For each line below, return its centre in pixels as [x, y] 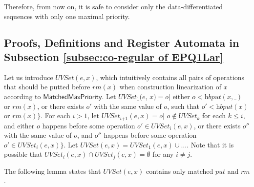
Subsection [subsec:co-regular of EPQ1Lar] [114, 56]
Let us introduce [29, 77]
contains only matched [180, 171]
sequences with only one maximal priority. [67, 16]
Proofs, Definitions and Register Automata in [122, 42]
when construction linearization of [170, 87]
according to [22, 96]
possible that [23, 154]
